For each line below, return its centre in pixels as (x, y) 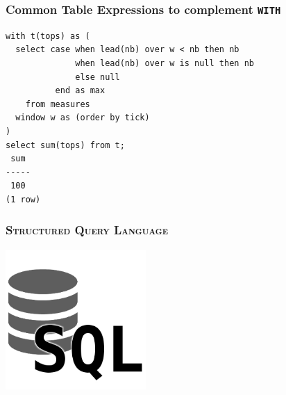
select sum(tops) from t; (65, 145)
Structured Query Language (87, 230)
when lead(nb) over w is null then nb (165, 63)
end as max (80, 91)
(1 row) (23, 199)
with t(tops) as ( (48, 36)
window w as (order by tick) (83, 118)
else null (98, 77)
